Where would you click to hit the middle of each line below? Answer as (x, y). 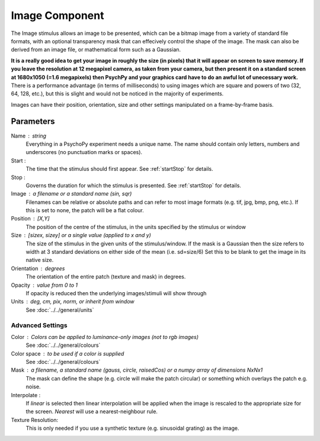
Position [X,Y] (30, 219)
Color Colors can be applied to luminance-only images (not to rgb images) (105, 337)
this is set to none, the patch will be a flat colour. (85, 210)
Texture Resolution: (35, 420)
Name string (29, 136)
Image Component (57, 15)
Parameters (33, 122)
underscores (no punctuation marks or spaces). (84, 152)
